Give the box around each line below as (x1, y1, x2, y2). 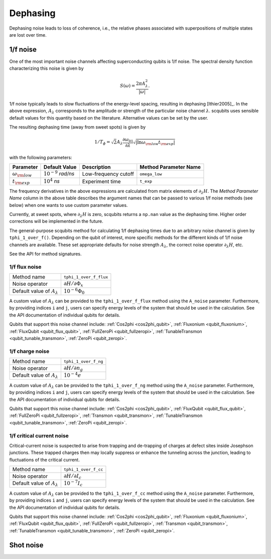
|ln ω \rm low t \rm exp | (135, 140, 175, 146)
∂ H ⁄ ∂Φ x (63, 280, 83, 288)
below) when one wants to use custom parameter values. (9, 202, 128, 208)
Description (82, 164, 111, 171)
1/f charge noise (9, 348, 50, 355)
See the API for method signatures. (9, 251, 82, 257)
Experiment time (82, 178, 121, 185)
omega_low (140, 171, 162, 177)
